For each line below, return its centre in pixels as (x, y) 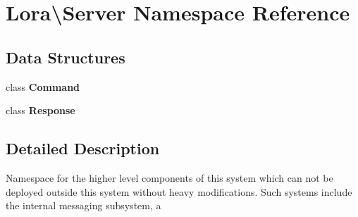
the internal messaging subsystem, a (84, 205)
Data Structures (66, 57)
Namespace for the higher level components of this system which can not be (169, 177)
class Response (41, 110)
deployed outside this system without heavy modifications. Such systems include (179, 191)
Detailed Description (83, 148)
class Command (43, 86)
